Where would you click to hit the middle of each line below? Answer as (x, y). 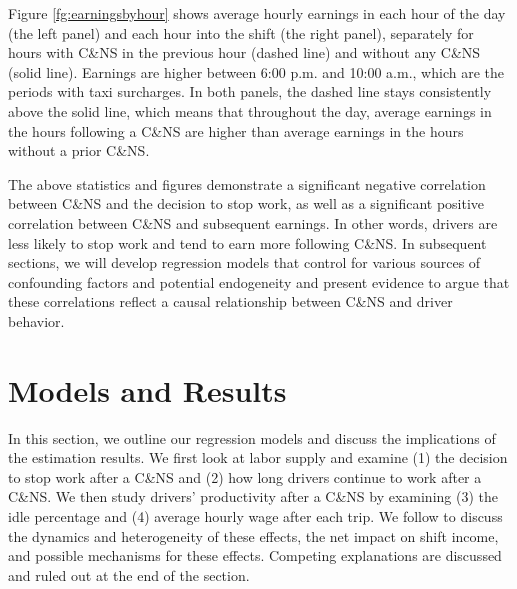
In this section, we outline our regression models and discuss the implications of (252, 437)
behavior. (36, 320)
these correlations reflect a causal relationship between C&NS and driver (230, 301)
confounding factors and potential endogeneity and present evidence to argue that (259, 281)
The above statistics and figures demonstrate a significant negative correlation (247, 183)
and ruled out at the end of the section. (129, 574)
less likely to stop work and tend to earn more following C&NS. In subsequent (247, 242)
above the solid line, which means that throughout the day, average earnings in (250, 110)
